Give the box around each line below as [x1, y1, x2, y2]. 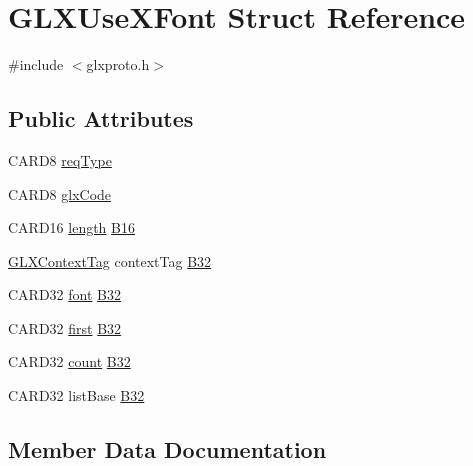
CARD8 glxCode [8, 183, 112, 204]
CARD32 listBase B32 [8, 385, 145, 406]
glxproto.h [86, 54, 150, 75]
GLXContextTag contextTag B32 [8, 250, 212, 271]
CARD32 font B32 [8, 284, 121, 305]
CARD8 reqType [8, 149, 112, 170]
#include [8, 54, 64, 75]
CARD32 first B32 [8, 317, 122, 338]
